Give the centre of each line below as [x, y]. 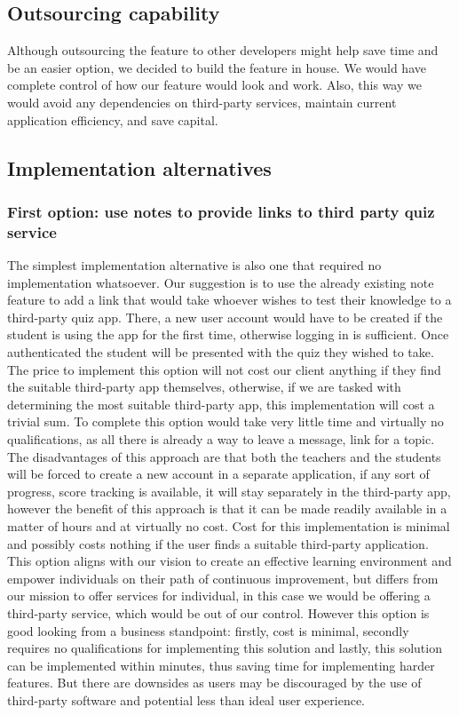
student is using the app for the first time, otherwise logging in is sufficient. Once [228, 334]
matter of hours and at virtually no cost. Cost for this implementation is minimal [229, 526]
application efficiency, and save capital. [113, 119]
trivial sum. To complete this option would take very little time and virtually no [226, 421]
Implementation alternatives [139, 167]
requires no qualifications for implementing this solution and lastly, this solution [225, 648]
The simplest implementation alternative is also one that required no [194, 265]
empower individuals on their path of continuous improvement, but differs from [223, 578]
